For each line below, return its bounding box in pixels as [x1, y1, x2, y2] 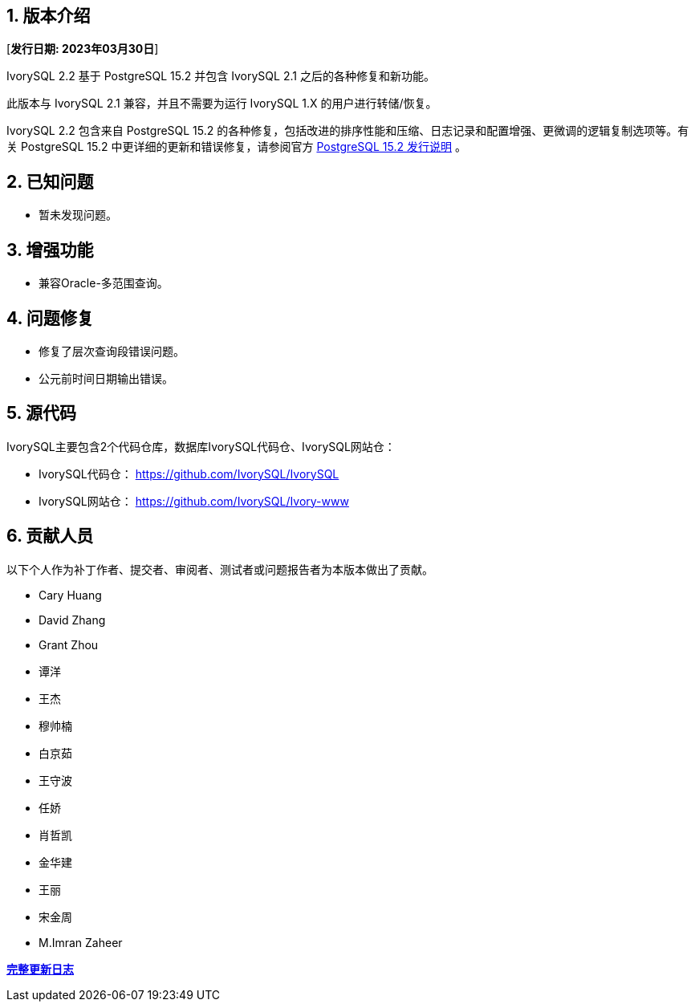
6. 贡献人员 [6, 526, 94, 547]
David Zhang [39, 612, 106, 627]
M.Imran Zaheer [39, 935, 123, 949]
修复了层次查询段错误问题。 [39, 343, 185, 358]
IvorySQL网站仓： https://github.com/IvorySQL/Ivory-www [39, 494, 349, 508]
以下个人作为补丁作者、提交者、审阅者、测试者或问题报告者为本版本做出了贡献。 [6, 562, 433, 576]
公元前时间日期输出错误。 [39, 371, 173, 385]
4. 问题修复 [6, 307, 94, 328]
